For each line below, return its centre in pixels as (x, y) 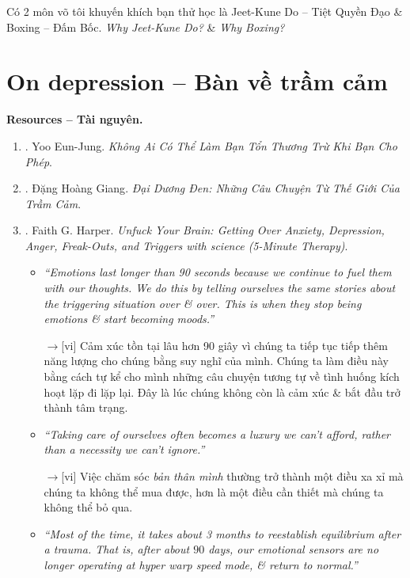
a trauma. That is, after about (117, 549)
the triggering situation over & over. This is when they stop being (203, 303)
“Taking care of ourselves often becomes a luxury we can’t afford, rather (217, 433)
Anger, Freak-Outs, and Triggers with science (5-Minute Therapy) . (186, 245)
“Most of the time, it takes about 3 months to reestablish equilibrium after (222, 533)
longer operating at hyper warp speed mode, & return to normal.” (201, 564)
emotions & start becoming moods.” (129, 319)
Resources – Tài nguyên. (75, 119)
